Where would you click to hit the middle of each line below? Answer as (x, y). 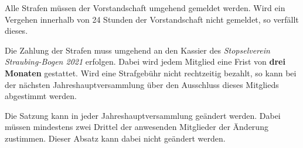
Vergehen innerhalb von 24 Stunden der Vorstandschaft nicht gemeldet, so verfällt (152, 19)
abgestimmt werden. (41, 96)
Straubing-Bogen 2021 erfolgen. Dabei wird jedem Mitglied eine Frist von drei (145, 61)
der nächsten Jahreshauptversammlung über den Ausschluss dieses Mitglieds (142, 84)
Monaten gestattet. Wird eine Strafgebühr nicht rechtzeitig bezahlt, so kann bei (151, 73)
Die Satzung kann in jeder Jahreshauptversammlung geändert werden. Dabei (143, 115)
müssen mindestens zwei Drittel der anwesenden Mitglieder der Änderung (137, 127)
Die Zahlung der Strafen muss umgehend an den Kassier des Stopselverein (137, 50)
